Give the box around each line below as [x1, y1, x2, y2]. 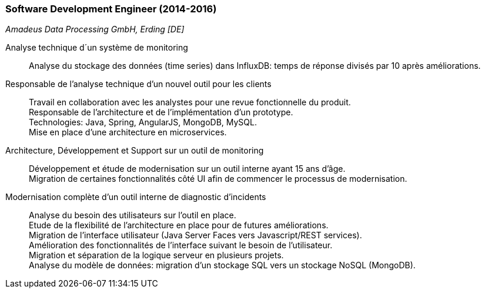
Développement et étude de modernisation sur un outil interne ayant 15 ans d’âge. [29, 164, 346, 174]
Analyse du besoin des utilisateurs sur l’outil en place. [29, 210, 236, 221]
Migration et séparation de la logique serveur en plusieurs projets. [29, 250, 284, 261]
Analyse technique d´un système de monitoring [5, 42, 188, 53]
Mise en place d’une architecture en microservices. [29, 127, 227, 138]
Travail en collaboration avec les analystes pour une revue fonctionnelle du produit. [29, 97, 351, 108]
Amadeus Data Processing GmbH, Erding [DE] [5, 24, 185, 35]
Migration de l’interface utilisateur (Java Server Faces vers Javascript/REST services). [29, 230, 362, 241]
